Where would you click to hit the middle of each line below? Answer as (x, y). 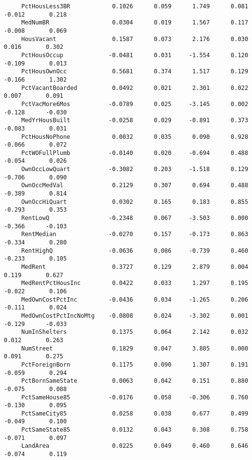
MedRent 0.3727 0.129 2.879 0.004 (135, 267)
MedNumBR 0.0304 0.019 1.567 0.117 (135, 23)
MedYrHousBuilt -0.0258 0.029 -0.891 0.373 (135, 120)
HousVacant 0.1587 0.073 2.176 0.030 (135, 39)
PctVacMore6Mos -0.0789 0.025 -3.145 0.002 (135, 104)
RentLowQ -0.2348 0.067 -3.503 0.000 (135, 218)
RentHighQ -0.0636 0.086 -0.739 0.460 (135, 251)
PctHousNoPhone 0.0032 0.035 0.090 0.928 (135, 137)
